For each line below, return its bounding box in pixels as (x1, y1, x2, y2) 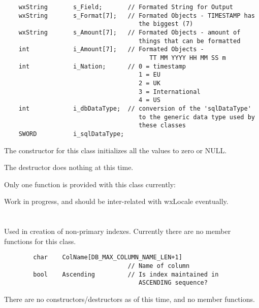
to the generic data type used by (138, 113, 255, 121)
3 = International (138, 88, 201, 95)
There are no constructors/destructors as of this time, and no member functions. (4, 293, 255, 304)
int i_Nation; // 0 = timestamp (18, 62, 186, 70)
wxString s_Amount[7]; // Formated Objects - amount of (18, 28, 241, 36)
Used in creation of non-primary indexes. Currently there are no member (4, 226, 231, 236)
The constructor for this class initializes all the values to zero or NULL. (4, 145, 227, 155)
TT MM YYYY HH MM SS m (149, 54, 226, 61)
